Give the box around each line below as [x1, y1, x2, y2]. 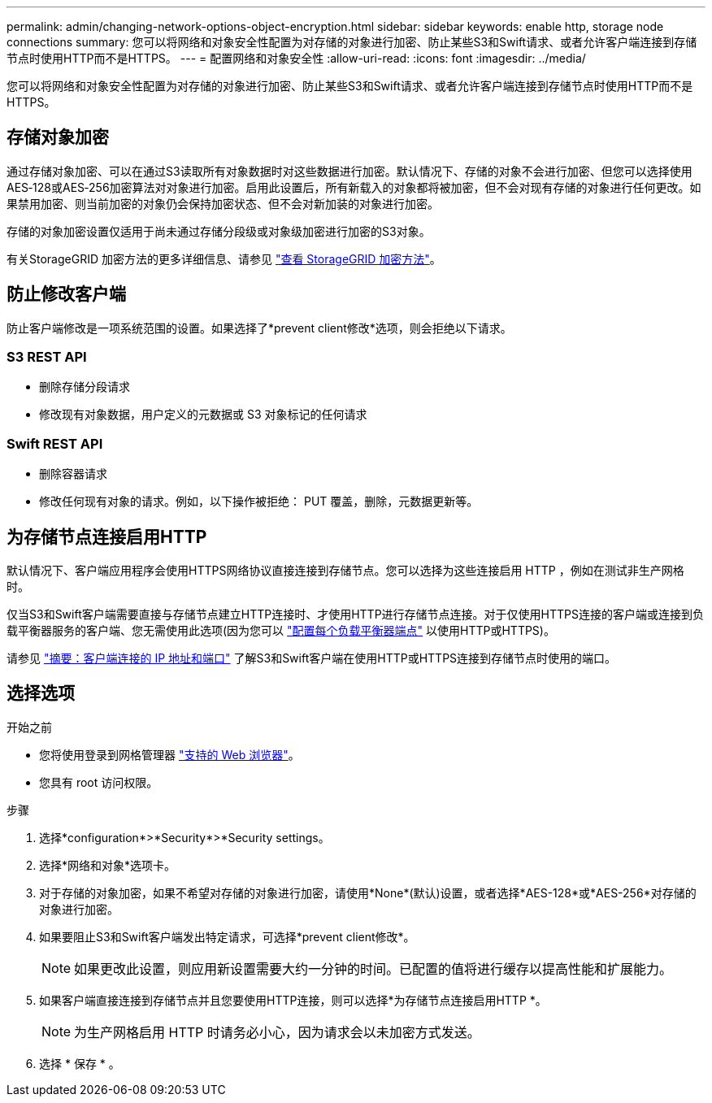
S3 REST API [7, 349, 87, 366]
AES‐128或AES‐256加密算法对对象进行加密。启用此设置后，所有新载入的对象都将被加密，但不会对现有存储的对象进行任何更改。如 [7, 180, 701, 194]
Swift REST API [7, 435, 103, 452]
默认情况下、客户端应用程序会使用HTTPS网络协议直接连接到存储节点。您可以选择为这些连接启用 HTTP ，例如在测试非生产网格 [7, 563, 684, 578]
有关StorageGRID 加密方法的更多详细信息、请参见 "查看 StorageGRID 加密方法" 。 [7, 251, 441, 266]
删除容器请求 [39, 467, 107, 481]
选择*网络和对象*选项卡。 [39, 858, 176, 872]
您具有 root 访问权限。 [39, 775, 158, 789]
